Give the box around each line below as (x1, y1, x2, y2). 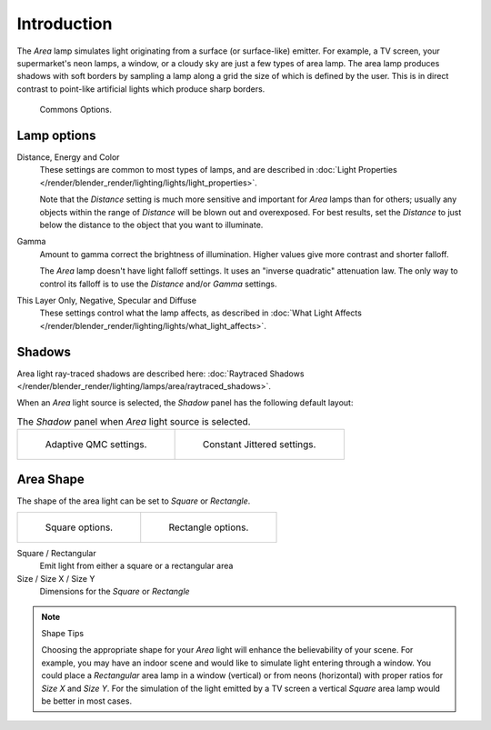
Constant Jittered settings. (202, 438, 316, 451)
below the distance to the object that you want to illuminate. (39, 219, 264, 230)
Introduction (16, 14, 113, 34)
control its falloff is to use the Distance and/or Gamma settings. (39, 278, 277, 289)
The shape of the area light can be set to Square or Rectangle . (16, 495, 251, 506)
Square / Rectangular (16, 548, 96, 559)
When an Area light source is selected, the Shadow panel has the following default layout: (16, 397, 354, 408)
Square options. (45, 521, 114, 534)
